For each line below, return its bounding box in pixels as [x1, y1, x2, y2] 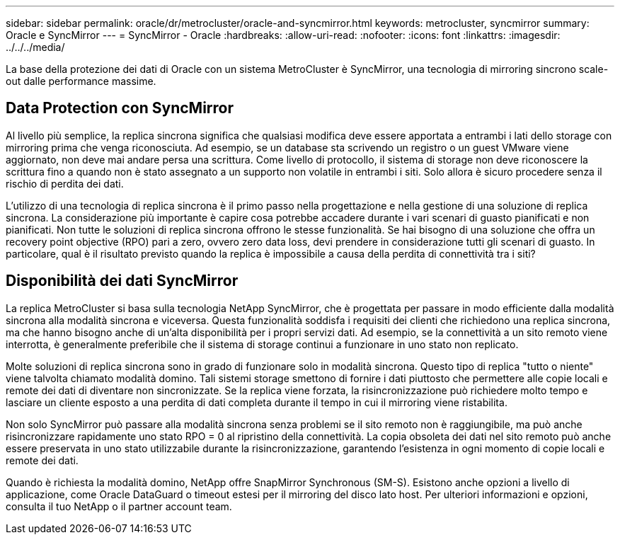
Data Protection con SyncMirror [6, 99, 234, 117]
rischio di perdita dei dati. [6, 177, 124, 190]
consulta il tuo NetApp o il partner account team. [6, 500, 232, 512]
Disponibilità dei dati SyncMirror [6, 272, 239, 290]
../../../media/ [6, 41, 65, 53]
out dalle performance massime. [6, 75, 156, 87]
